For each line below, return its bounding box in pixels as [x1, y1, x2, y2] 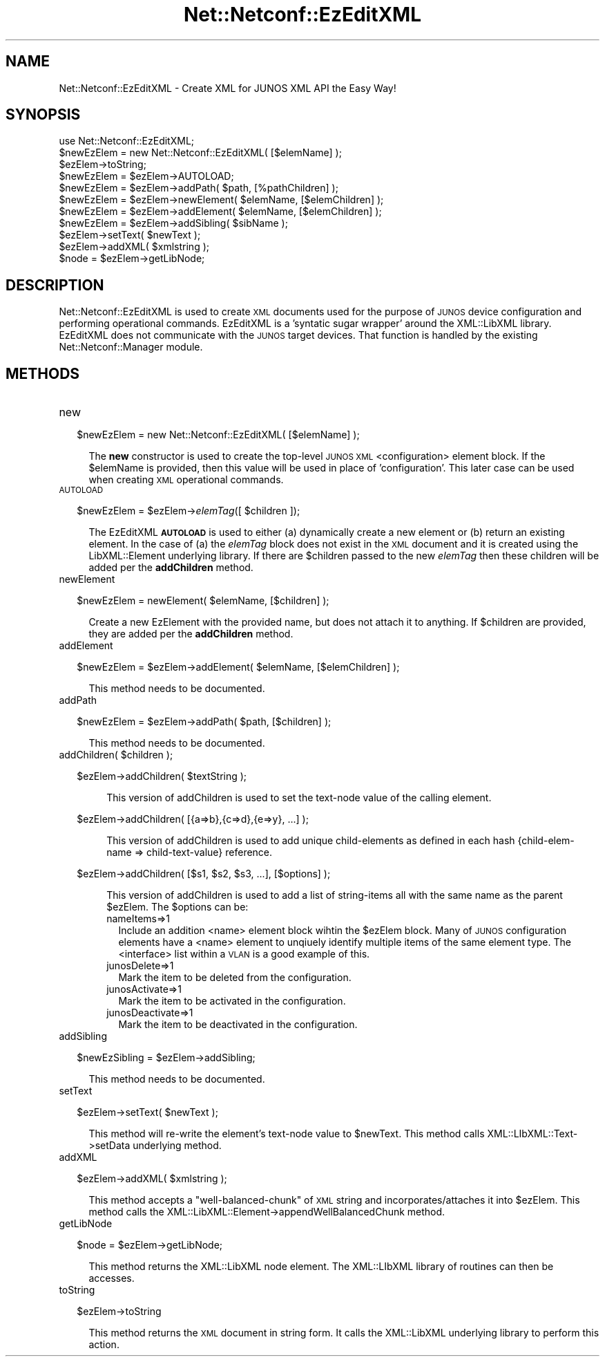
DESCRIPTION [6, 276, 104, 294]
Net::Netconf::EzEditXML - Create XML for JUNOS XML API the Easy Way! [59, 82, 396, 94]
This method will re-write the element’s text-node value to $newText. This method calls [88, 1128, 485, 1140]
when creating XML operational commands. [88, 474, 284, 486]
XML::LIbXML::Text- [487, 1128, 578, 1140]
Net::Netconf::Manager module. [59, 341, 203, 353]
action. [88, 1338, 119, 1351]
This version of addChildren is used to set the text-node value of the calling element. [106, 792, 492, 804]
